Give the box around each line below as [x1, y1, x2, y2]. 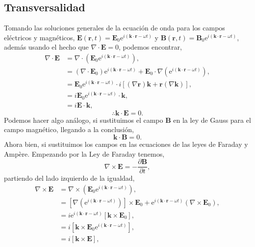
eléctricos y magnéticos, [4, 32, 75, 42]
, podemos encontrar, [118, 42, 182, 52]
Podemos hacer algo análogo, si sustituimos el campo [4, 114, 163, 125]
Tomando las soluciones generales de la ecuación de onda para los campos [4, 23, 225, 33]
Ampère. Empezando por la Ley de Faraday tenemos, [4, 148, 165, 159]
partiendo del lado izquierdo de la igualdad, [4, 173, 135, 183]
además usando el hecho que [4, 42, 89, 52]
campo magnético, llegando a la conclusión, [4, 124, 134, 135]
